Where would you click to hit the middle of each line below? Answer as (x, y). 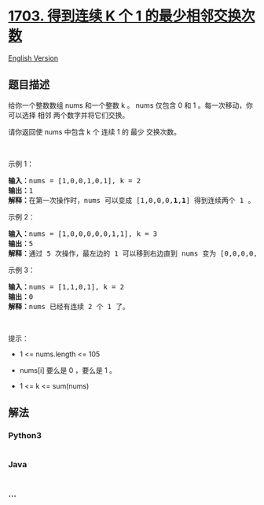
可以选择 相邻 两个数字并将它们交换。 (69, 115)
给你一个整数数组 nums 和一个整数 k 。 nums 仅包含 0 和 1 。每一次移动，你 (130, 105)
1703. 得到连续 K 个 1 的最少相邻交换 (125, 16)
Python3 (25, 436)
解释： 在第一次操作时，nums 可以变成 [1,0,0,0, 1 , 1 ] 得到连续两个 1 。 (132, 200)
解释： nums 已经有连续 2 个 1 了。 (69, 306)
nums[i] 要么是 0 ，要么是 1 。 (68, 370)
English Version (33, 58)
